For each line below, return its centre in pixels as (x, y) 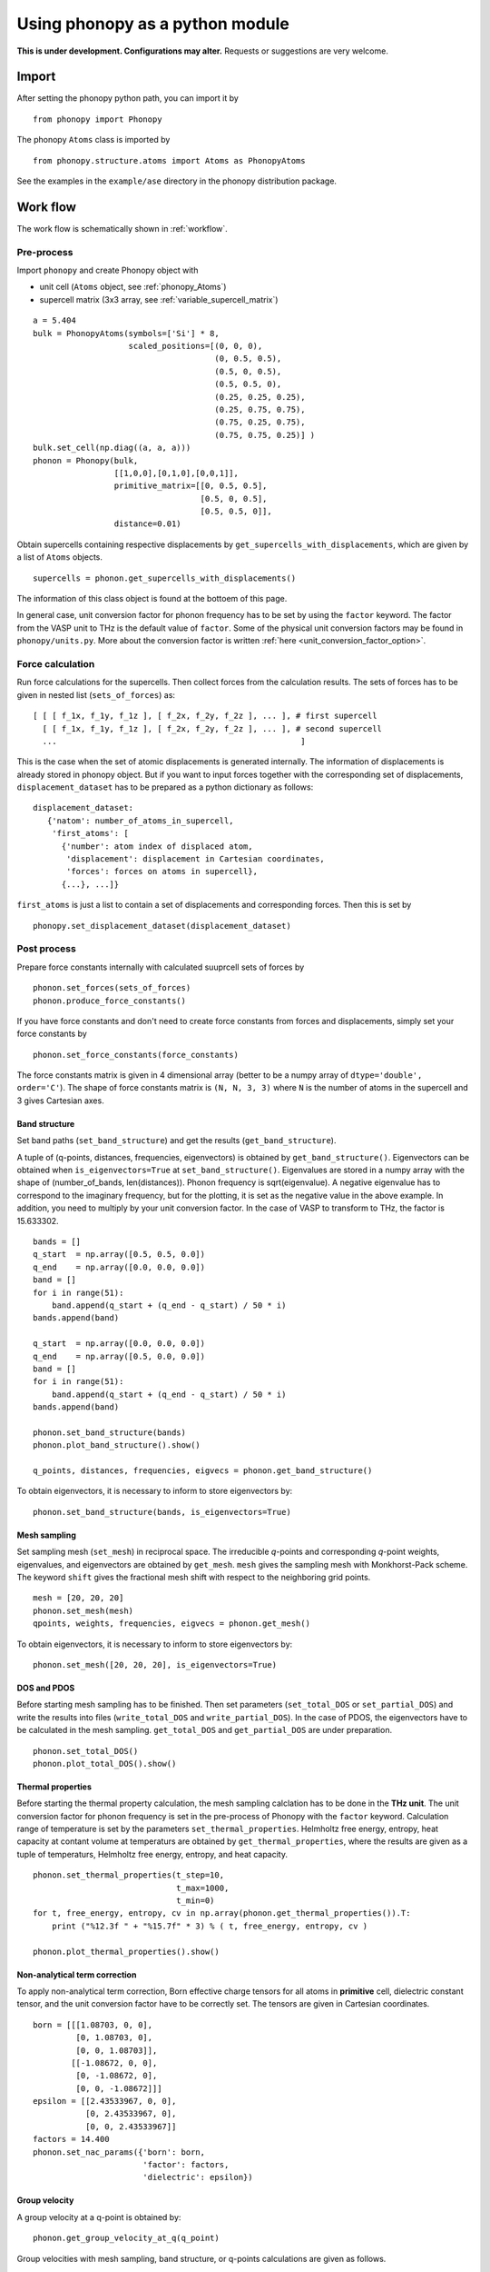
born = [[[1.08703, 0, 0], (93, 2025)
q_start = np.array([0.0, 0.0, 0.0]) (119, 1344)
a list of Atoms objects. (60, 557)
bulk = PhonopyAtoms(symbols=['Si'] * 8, (126, 333)
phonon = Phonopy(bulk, (86, 460)
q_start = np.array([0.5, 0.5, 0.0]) (119, 1255)
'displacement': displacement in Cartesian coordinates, (196, 859)
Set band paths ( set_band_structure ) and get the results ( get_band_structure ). (176, 1141)
